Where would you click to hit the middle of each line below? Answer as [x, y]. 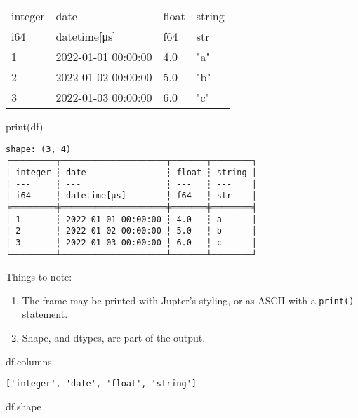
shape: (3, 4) [39, 149]
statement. [45, 314]
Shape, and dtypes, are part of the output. [114, 337]
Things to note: [39, 277]
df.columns [29, 361]
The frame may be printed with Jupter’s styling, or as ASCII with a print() [188, 300]
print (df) [25, 126]
